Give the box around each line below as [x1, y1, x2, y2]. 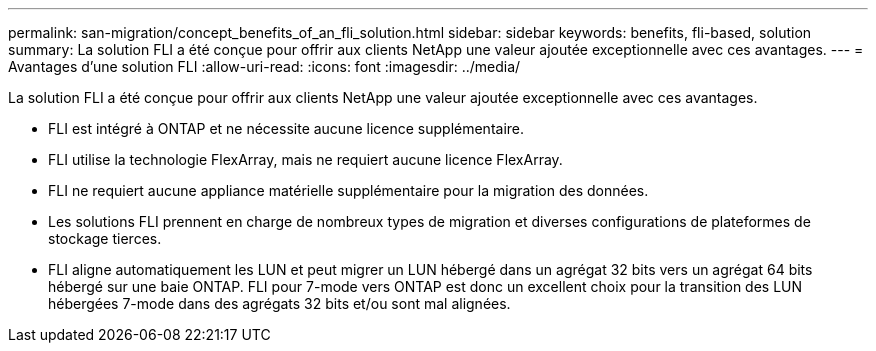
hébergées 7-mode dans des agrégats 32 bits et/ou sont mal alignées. [48, 295, 511, 312]
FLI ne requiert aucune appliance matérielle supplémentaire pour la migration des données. [48, 182, 649, 199]
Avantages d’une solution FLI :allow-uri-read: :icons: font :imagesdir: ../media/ [8, 58, 521, 75]
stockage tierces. [48, 230, 162, 247]
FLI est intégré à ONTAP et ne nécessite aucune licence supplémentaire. [48, 120, 525, 137]
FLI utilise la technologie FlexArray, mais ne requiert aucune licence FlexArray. [48, 151, 563, 168]
